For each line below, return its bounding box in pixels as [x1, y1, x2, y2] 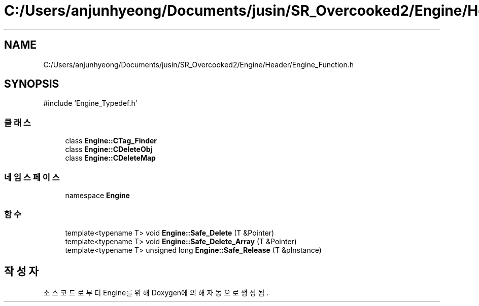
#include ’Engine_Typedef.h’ [43, 99, 138, 108]
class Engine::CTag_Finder [65, 136, 157, 145]
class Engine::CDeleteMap [65, 154, 156, 163]
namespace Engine [65, 190, 130, 200]
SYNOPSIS [4, 78, 59, 91]
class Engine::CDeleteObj [65, 145, 153, 154]
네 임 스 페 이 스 [4, 172, 60, 182]
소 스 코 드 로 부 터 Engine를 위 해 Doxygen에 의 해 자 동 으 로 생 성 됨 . [43, 288, 269, 297]
